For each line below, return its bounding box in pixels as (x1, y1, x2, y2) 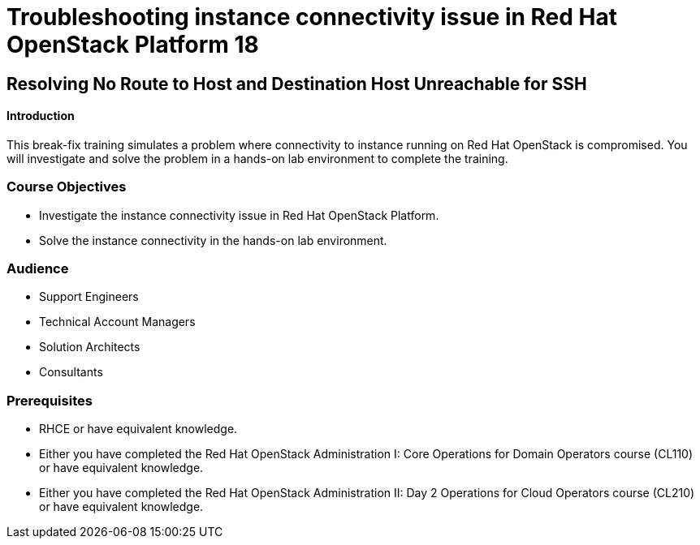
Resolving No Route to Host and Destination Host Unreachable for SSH (6, 73, 587, 94)
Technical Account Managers (39, 315, 196, 329)
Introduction (6, 109, 75, 123)
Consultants (39, 365, 103, 380)
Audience (6, 260, 69, 277)
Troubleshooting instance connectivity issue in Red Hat (6, 3, 617, 31)
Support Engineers (39, 290, 139, 304)
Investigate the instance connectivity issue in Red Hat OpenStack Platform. (39, 208, 439, 222)
